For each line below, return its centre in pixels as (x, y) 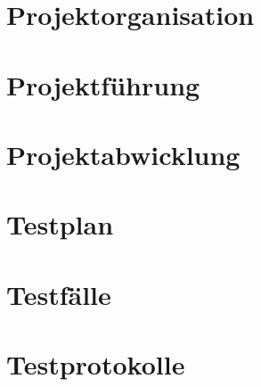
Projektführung (103, 84)
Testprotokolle (96, 364)
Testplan (60, 224)
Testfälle (59, 294)
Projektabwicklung (123, 154)
